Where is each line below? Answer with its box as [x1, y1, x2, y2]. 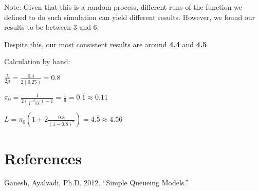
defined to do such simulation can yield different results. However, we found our [4, 11, 255, 22]
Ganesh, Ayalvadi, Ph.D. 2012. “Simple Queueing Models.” [4, 177, 189, 188]
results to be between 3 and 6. [4, 22, 99, 32]
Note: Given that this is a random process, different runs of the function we [4, 2, 243, 12]
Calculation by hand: [4, 56, 70, 67]
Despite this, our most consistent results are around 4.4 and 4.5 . [4, 39, 209, 49]
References [4, 147, 82, 168]
